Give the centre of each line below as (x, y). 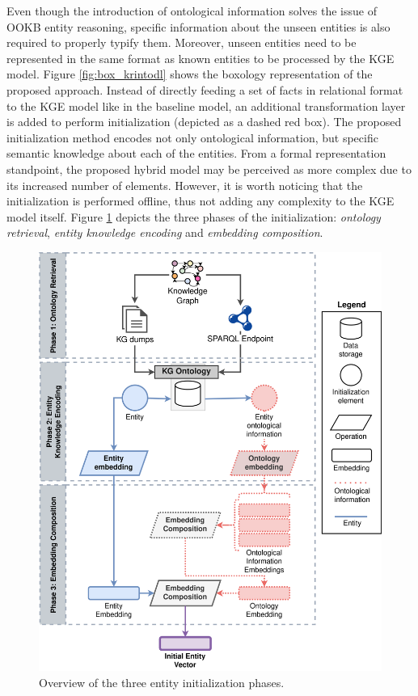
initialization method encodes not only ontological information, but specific (192, 137)
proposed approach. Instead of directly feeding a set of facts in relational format (205, 89)
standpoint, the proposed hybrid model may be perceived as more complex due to (209, 169)
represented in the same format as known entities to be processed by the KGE (201, 58)
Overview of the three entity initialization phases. (162, 682)
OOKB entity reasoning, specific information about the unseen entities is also (198, 26)
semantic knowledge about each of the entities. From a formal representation (196, 153)
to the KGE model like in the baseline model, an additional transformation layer (206, 105)
